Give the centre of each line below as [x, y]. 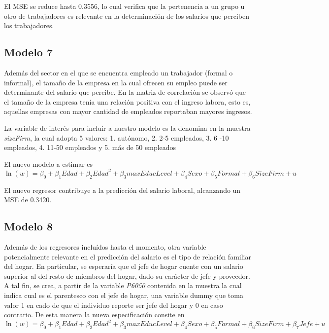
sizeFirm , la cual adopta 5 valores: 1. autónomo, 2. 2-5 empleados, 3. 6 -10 [116, 137]
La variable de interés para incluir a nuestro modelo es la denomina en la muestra [127, 128]
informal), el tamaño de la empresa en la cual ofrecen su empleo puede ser [116, 82]
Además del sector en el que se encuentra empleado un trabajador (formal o [118, 72]
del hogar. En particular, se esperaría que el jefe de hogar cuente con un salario [124, 266]
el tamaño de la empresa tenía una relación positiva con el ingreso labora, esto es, [127, 101]
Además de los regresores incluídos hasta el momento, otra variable [105, 247]
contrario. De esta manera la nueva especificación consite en [94, 314]
